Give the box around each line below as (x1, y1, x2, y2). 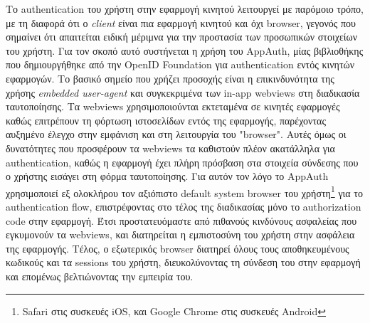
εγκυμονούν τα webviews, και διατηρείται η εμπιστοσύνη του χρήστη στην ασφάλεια (6, 227, 355, 242)
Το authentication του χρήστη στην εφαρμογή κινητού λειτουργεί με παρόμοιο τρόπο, (6, 1, 364, 16)
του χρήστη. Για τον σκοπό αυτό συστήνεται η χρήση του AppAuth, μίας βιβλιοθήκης (6, 43, 364, 58)
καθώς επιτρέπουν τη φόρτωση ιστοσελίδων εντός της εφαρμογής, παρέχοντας (6, 112, 326, 127)
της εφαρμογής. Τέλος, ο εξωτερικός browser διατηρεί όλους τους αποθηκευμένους (6, 240, 349, 255)
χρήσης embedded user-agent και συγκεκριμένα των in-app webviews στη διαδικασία (6, 85, 360, 100)
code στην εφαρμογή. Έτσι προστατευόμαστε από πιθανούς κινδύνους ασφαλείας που (6, 213, 357, 228)
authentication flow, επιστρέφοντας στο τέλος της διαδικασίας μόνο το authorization (6, 198, 361, 213)
